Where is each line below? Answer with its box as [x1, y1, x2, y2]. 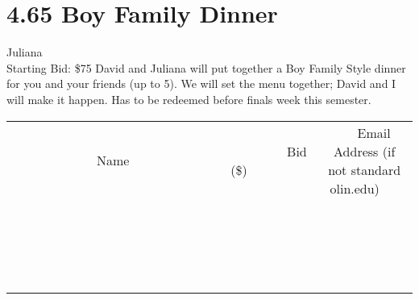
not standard [328, 160, 401, 179]
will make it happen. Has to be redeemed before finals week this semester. [6, 90, 371, 107]
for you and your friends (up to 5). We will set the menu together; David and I [6, 75, 396, 92]
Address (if [334, 141, 396, 160]
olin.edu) [330, 178, 380, 198]
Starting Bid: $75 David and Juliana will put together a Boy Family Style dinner [6, 59, 406, 76]
